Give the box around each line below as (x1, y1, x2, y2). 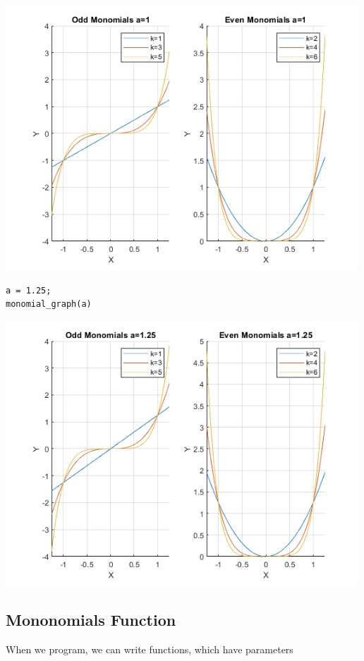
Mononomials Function (6, 608, 176, 630)
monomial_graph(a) (6, 299, 92, 310)
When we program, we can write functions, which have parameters (6, 641, 293, 656)
